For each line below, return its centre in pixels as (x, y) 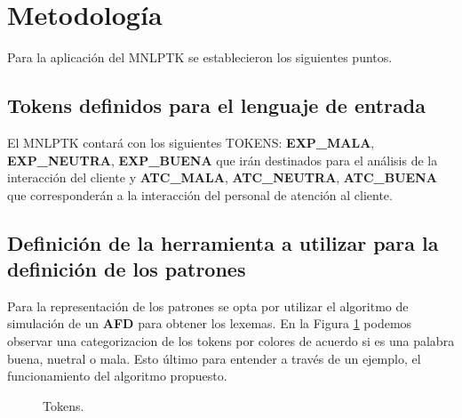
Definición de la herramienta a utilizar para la (223, 242)
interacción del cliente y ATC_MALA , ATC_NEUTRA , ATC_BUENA (222, 177)
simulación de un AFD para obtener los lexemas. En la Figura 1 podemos (210, 323)
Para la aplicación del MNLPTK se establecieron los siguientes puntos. (200, 57)
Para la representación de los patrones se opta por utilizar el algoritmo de (208, 305)
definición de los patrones (127, 269)
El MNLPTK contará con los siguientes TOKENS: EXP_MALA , (191, 142)
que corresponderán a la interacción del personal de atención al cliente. (200, 194)
